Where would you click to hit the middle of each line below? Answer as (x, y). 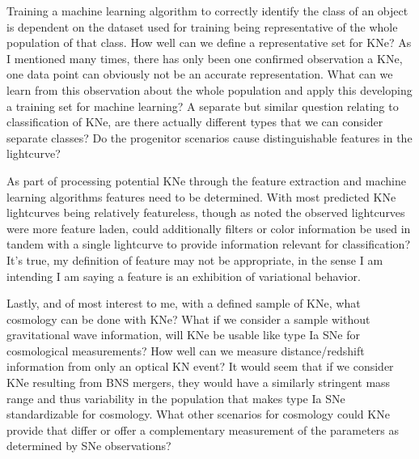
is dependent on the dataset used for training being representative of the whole (202, 26)
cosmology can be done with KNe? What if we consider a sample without (188, 319)
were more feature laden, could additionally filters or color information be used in (209, 228)
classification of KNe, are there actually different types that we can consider (195, 122)
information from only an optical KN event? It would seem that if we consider (200, 366)
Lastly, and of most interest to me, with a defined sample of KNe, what (184, 303)
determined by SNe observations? (89, 446)
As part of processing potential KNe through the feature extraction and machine (206, 180)
